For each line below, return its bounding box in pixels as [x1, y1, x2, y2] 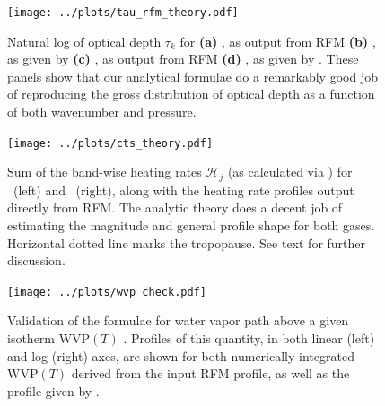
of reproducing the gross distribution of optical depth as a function [7, 84, 375, 103]
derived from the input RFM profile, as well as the [71, 364, 350, 383]
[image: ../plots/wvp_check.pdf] [7, 285, 206, 298]
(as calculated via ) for [227, 162, 353, 181]
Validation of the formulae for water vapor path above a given [7, 311, 349, 330]
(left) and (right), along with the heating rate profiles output [13, 180, 354, 199]
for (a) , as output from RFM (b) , [179, 31, 376, 50]
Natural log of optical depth [7, 31, 162, 50]
